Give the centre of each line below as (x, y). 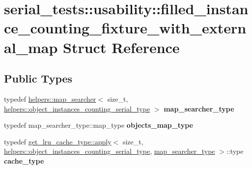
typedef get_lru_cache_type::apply (58, 141)
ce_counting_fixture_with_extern (125, 28)
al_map (31, 47)
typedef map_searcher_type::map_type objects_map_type (98, 125)
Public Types (38, 78)
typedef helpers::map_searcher (50, 99)
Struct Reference (121, 47)
